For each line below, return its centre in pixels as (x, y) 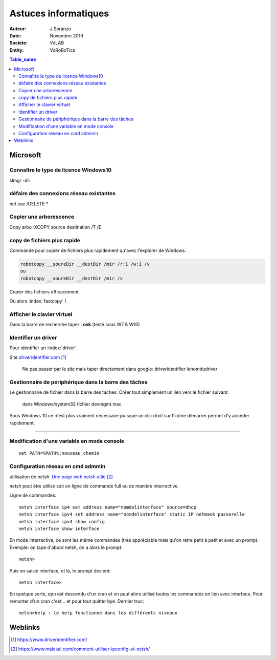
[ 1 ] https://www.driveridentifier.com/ (49, 640)
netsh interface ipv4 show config (62, 521)
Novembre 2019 (67, 35)
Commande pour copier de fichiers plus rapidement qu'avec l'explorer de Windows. (98, 250)
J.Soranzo (61, 29)
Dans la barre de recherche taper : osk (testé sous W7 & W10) (75, 325)
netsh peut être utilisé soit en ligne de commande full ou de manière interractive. (94, 486)
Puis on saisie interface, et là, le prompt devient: (60, 570)
